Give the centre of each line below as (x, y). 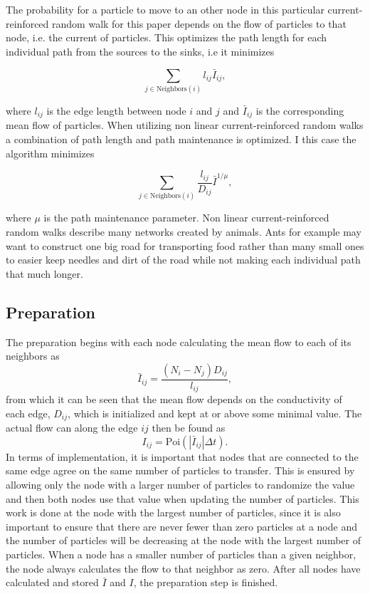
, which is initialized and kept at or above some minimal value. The (215, 413)
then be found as (189, 428)
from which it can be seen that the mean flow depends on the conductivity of (174, 399)
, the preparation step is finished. (206, 582)
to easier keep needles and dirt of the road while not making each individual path (183, 260)
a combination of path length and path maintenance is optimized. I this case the (181, 139)
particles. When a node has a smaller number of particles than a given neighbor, (181, 554)
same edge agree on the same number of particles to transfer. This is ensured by (180, 470)
